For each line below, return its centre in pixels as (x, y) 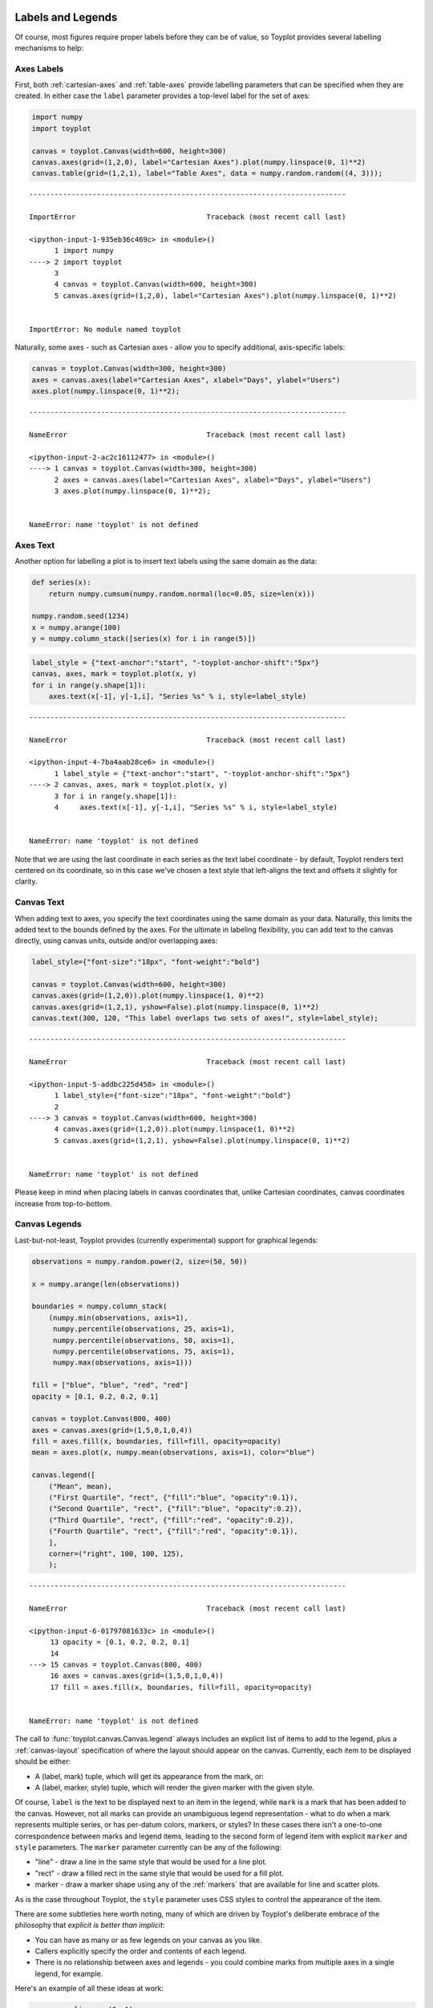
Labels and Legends (66, 17)
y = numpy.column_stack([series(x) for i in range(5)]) (144, 639)
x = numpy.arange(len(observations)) (106, 1284)
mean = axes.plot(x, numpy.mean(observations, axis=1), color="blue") (174, 1453)
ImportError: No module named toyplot (105, 330)
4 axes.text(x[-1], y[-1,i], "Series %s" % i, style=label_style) (196, 808)
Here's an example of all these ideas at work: (89, 1989)
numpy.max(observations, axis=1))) (122, 1363)
